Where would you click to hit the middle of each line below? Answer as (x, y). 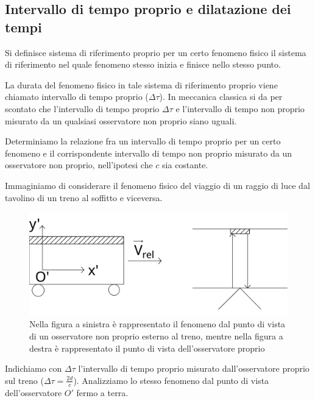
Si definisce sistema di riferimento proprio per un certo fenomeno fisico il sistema (156, 52)
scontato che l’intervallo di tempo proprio (82, 108)
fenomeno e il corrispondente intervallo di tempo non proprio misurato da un (148, 153)
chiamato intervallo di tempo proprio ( (77, 97)
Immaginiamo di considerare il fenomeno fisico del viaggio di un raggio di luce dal (157, 185)
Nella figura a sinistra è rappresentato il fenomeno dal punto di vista (157, 324)
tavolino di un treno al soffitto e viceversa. (84, 197)
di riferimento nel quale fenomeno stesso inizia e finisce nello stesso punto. (143, 64)
